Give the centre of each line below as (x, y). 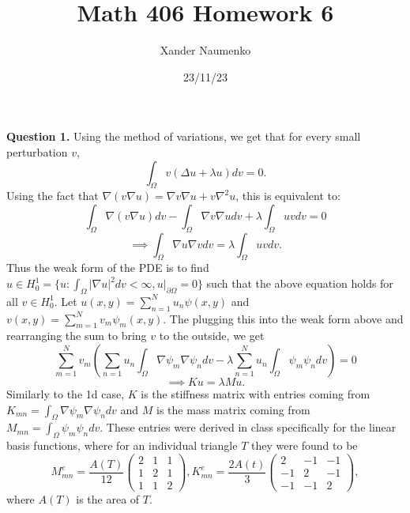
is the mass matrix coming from (233, 409)
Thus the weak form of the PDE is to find (108, 268)
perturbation (37, 151)
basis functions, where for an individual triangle (122, 445)
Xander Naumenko (205, 50)
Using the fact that (53, 196)
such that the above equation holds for (300, 283)
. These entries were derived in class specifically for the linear (248, 427)
